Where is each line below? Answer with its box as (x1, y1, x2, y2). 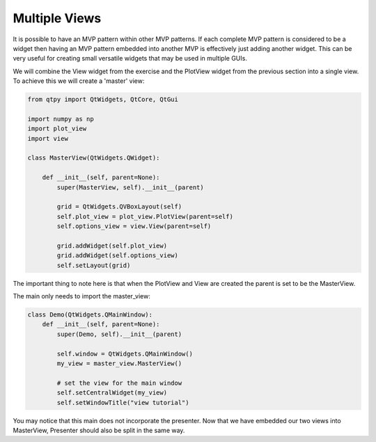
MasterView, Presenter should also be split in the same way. (13, 426, 185, 434)
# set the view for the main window (56, 379, 182, 387)
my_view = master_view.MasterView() (56, 360, 182, 367)
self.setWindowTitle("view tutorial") (56, 398, 189, 406)
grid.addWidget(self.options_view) (56, 252, 179, 259)
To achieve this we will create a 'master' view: (13, 77, 145, 85)
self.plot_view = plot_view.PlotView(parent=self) (56, 213, 233, 220)
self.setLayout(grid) (56, 261, 131, 269)
